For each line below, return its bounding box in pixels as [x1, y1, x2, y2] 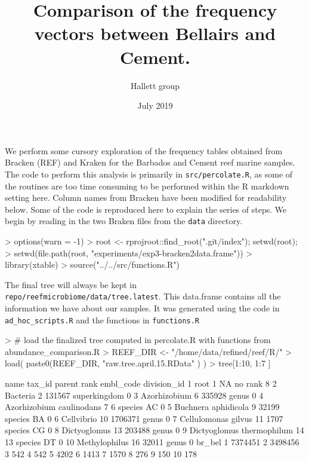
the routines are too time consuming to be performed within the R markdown [5, 179, 289, 192]
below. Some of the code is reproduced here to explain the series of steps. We [5, 203, 287, 215]
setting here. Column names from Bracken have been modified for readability [5, 191, 287, 204]
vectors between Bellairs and [34, 21, 276, 45]
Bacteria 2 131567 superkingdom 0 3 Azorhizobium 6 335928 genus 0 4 [5, 388, 264, 401]
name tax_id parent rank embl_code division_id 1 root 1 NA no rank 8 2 [5, 377, 277, 390]
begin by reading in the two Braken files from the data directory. [5, 215, 243, 227]
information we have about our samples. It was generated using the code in [5, 302, 280, 314]
